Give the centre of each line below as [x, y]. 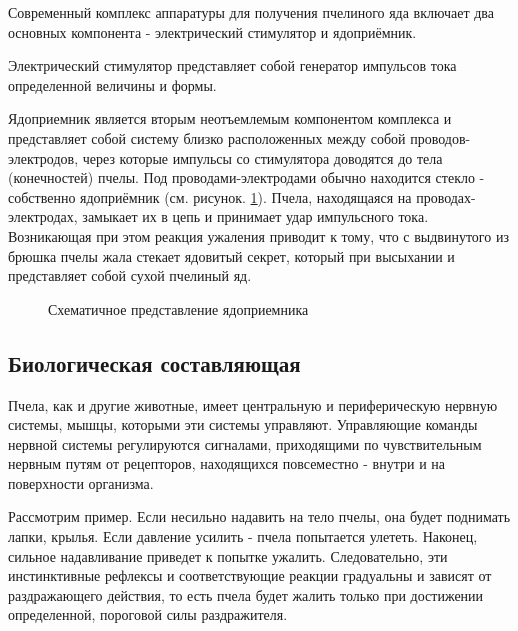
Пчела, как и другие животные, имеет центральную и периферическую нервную [253, 404]
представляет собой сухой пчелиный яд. [130, 275]
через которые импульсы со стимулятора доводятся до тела [262, 157]
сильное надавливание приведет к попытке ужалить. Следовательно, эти [228, 555]
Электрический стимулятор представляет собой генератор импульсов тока [232, 65]
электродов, [43, 157]
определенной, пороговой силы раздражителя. [148, 614]
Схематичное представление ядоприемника [178, 308]
